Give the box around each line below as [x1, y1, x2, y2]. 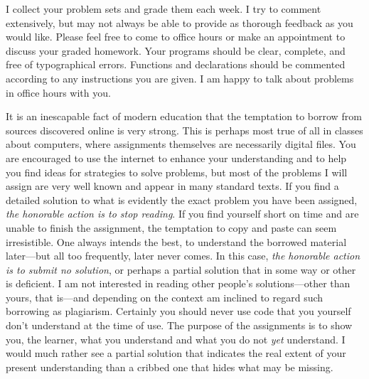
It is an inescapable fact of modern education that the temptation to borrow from [6, 109, 362, 124]
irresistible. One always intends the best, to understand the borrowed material [6, 234, 347, 249]
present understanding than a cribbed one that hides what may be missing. [6, 359, 333, 374]
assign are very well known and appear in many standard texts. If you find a [6, 178, 339, 193]
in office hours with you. [6, 85, 111, 100]
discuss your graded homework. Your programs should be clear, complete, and [6, 43, 346, 58]
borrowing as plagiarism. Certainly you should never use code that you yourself [6, 304, 351, 319]
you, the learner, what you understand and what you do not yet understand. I [6, 331, 346, 346]
